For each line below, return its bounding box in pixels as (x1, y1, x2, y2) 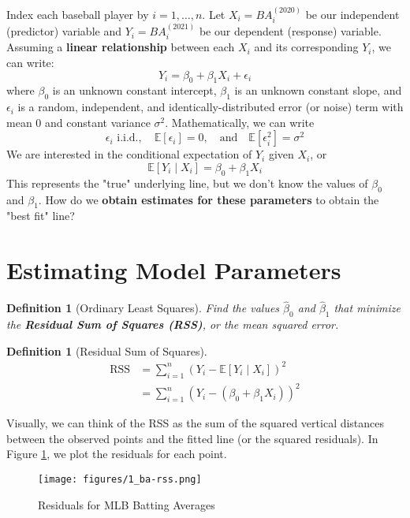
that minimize (334, 300, 401, 316)
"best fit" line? (6, 207, 75, 224)
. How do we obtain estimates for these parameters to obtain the (38, 191, 379, 207)
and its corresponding (254, 39, 359, 55)
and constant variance (44, 114, 151, 130)
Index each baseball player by (6, 6, 149, 22)
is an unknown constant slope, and (234, 82, 402, 99)
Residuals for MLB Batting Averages (38, 496, 215, 512)
